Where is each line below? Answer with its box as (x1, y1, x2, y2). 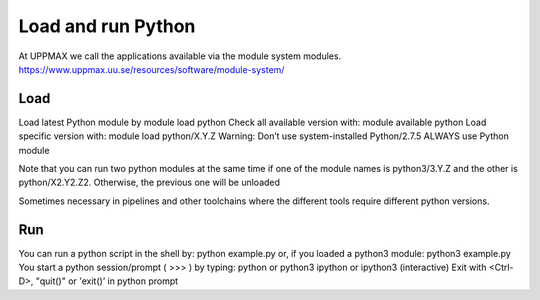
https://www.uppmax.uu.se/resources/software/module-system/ (18, 63, 285, 75)
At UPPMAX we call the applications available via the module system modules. (18, 50, 342, 62)
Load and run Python (18, 15, 196, 37)
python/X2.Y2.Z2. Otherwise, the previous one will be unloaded (18, 176, 280, 189)
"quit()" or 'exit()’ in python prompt (35, 275, 179, 287)
